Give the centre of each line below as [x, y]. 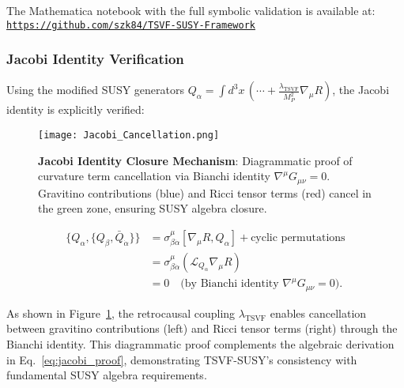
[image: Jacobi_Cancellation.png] [129, 136]
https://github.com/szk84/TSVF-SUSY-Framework [131, 25]
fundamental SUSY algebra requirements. [107, 375]
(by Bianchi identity [230, 284]
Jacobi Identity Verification [95, 59]
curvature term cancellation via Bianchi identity [154, 176]
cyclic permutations [298, 237]
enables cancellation [318, 313]
